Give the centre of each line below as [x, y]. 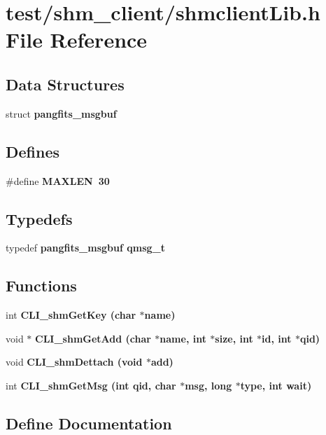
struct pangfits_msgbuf [61, 113]
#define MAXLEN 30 [58, 180]
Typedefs [39, 218]
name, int [183, 338]
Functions [41, 285]
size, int [234, 338]
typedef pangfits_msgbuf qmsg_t [86, 248]
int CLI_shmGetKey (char [71, 315]
